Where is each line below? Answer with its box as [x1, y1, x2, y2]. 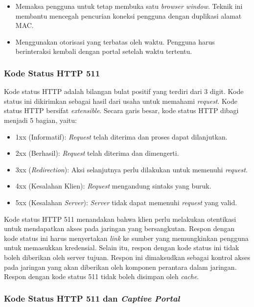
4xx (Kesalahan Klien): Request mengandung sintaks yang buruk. [15, 181, 211, 191]
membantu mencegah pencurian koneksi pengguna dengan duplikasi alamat [15, 10, 242, 21]
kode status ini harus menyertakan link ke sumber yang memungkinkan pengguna [4, 233, 249, 243]
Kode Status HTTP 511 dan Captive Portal [4, 292, 180, 304]
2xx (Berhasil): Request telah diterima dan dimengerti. [15, 148, 179, 158]
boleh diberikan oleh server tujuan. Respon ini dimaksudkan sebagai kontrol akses [4, 252, 250, 262]
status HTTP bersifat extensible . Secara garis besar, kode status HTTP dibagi [4, 105, 239, 116]
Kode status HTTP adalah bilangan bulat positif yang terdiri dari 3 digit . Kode [4, 86, 244, 96]
